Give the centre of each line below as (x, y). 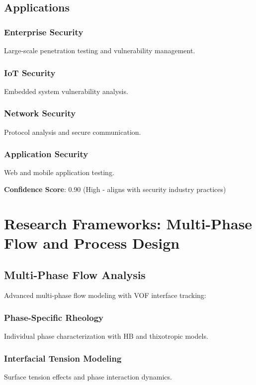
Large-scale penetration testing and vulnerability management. (100, 50)
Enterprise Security (44, 32)
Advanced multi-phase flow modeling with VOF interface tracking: (105, 295)
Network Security (40, 113)
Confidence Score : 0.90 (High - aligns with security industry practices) (115, 189)
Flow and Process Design (92, 243)
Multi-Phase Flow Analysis (75, 274)
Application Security (46, 154)
